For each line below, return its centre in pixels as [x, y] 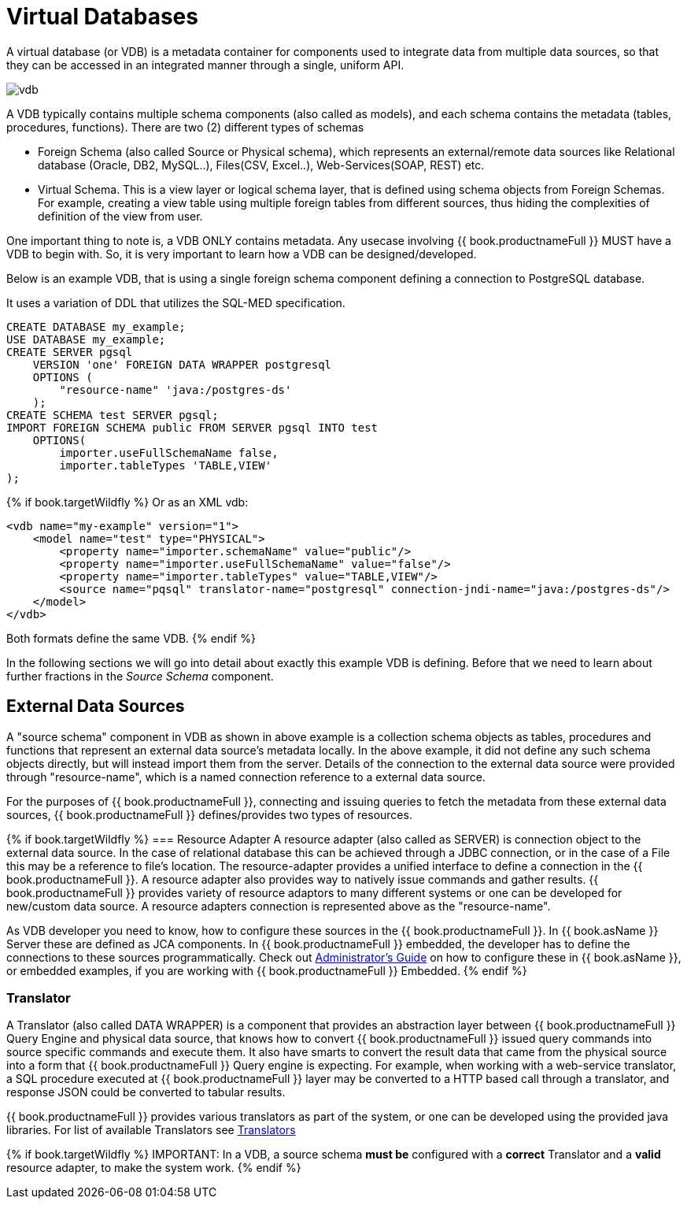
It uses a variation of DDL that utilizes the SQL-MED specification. [176, 302]
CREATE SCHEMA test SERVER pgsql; [113, 415]
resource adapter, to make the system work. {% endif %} [154, 1168]
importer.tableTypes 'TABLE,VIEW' [166, 465]
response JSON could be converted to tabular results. [146, 1092]
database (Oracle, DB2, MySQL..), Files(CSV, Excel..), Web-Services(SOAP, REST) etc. [261, 165]
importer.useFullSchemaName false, [169, 452]
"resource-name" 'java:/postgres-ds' [175, 389]
